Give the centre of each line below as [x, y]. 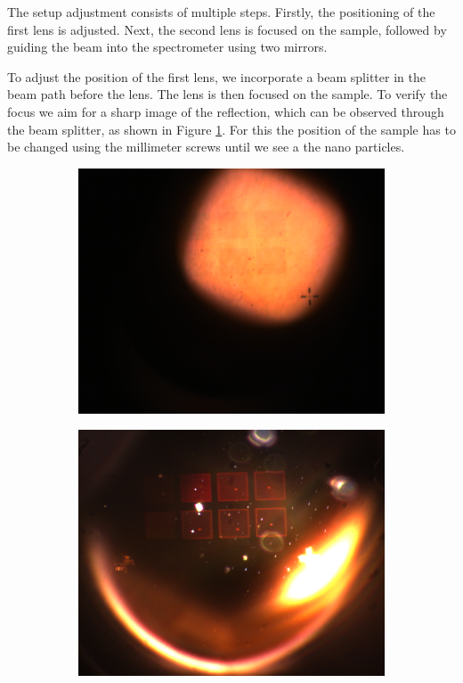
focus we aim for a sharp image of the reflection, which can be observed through [226, 111]
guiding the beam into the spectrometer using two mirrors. [167, 47]
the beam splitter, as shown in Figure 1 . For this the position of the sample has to [231, 129]
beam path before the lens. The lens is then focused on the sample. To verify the [227, 94]
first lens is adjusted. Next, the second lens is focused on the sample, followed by [227, 29]
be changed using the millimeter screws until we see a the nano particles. [206, 147]
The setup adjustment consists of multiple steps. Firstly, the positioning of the [221, 12]
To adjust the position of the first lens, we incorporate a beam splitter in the [216, 76]
